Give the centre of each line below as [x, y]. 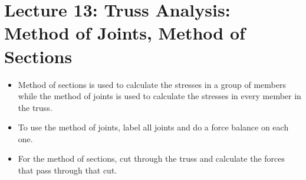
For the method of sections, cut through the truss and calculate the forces [152, 158]
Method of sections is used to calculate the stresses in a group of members [152, 84]
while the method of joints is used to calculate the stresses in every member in [159, 96]
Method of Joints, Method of [125, 33]
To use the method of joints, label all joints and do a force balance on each [153, 127]
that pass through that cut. [68, 170]
